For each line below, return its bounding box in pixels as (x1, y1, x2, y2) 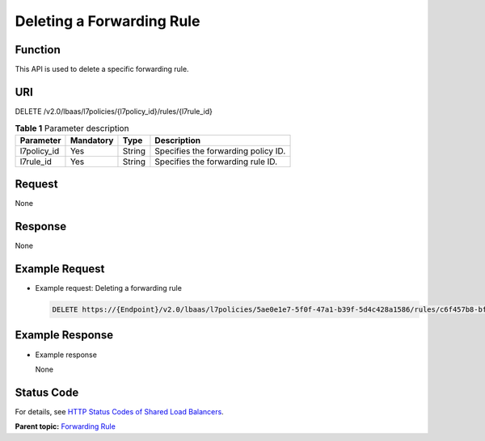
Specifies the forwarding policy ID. (154, 145, 286, 157)
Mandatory (70, 134, 114, 145)
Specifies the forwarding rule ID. (154, 156, 278, 167)
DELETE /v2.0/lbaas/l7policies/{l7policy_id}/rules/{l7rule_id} (15, 106, 213, 116)
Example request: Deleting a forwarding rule (35, 283, 182, 293)
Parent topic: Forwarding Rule (15, 422, 116, 431)
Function (15, 43, 61, 57)
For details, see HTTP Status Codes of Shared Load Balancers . (15, 406, 224, 416)
